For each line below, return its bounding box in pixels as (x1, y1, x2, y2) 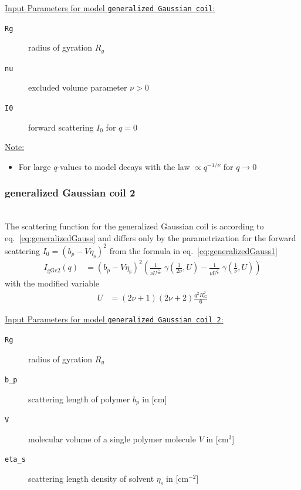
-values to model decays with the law (57, 160, 190, 172)
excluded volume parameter (28, 81, 127, 94)
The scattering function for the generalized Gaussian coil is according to (5, 220, 264, 232)
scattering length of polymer (28, 392, 130, 405)
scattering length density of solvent (28, 472, 154, 484)
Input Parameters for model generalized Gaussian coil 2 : (5, 313, 224, 325)
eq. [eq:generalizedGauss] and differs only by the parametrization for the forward (5, 231, 296, 244)
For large (18, 160, 51, 172)
